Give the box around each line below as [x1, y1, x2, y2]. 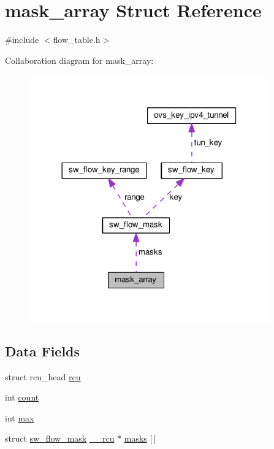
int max [5, 411, 34, 424]
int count [5, 391, 39, 404]
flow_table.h [53, 33, 101, 46]
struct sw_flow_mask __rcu [5, 432, 115, 445]
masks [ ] [124, 432, 156, 445]
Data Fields [5, 341, 80, 360]
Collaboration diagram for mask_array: [5, 53, 154, 66]
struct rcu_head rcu [5, 370, 81, 383]
